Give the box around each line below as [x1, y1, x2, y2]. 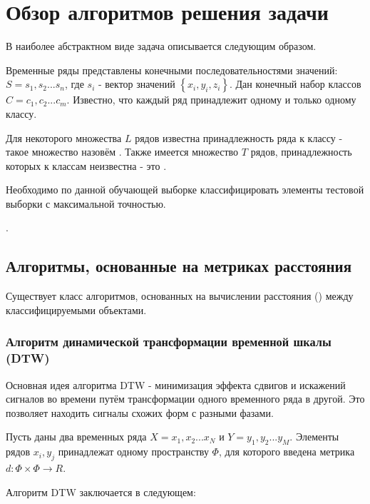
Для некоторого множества [6, 130, 122, 145]
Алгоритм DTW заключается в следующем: [6, 484, 196, 499]
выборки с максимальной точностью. [6, 196, 166, 211]
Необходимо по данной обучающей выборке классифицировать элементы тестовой [6, 182, 364, 197]
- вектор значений [98, 76, 175, 91]
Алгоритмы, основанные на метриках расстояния [6, 255, 352, 277]
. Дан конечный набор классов [230, 76, 361, 91]
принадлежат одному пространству [58, 444, 209, 459]
